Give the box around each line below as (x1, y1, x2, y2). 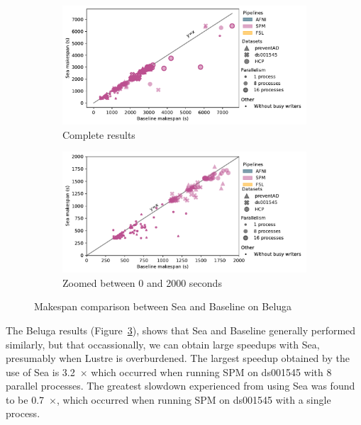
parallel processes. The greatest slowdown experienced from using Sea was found (6, 378, 355, 393)
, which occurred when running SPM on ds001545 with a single (56, 392, 331, 407)
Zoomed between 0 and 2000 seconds (62, 275, 222, 290)
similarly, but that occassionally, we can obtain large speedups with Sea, (6, 336, 320, 351)
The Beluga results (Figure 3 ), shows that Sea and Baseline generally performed (6, 322, 356, 337)
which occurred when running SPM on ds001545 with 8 (91, 364, 332, 379)
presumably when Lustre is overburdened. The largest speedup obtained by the (6, 351, 350, 365)
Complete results (62, 127, 135, 142)
